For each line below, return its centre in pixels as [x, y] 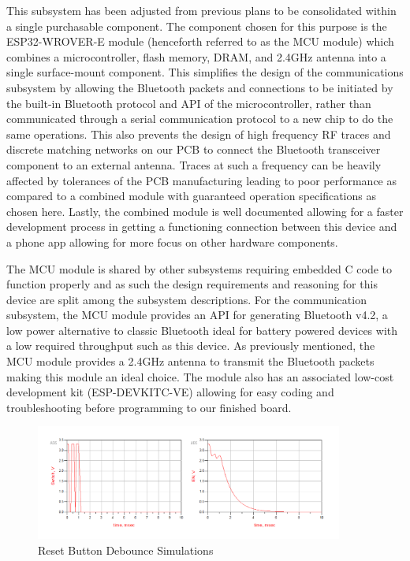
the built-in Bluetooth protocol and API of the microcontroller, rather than [189, 103]
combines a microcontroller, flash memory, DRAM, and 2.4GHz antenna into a [196, 56]
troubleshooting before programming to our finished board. [149, 407]
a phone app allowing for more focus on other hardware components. [172, 241]
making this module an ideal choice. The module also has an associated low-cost [200, 376]
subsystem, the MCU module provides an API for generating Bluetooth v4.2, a [197, 315]
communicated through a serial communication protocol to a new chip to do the [200, 119]
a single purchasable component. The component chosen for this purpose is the [197, 26]
